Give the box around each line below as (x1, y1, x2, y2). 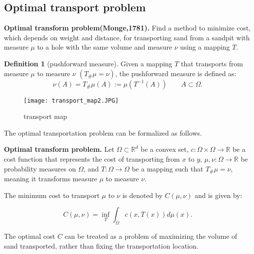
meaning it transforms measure (4, 173, 97, 184)
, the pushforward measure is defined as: (115, 68, 236, 78)
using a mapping (180, 42, 230, 52)
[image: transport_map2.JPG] (24, 97, 119, 104)
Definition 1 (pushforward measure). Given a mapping (4, 58, 172, 68)
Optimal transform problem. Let (4, 144, 114, 154)
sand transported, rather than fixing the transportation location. (4, 240, 198, 251)
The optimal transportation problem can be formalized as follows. (4, 127, 202, 138)
